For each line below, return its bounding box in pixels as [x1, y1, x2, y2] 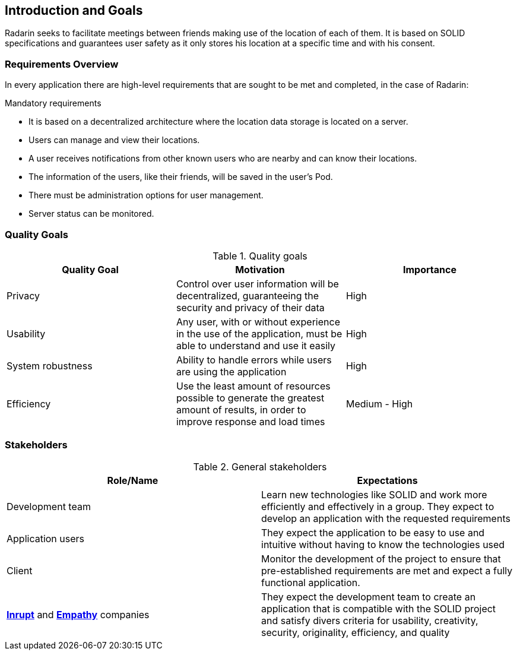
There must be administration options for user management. [28, 190, 264, 201]
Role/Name [107, 474, 158, 486]
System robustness [7, 359, 93, 372]
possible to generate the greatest [176, 391, 325, 404]
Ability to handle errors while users [176, 353, 332, 366]
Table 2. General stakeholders [193, 460, 327, 473]
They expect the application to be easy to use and [261, 526, 485, 539]
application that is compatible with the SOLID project [261, 602, 496, 615]
